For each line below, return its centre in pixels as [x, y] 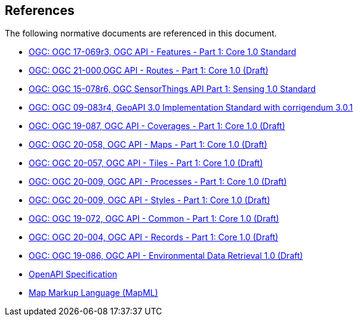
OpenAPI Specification [73, 274]
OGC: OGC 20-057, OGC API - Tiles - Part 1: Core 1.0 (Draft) [146, 163]
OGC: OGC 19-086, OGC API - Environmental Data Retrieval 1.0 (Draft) [166, 256]
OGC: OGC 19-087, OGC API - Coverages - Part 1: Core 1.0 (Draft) [157, 126]
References [40, 10]
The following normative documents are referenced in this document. [141, 33]
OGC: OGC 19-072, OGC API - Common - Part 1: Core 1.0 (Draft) [154, 219]
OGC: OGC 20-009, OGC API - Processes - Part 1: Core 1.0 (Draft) [158, 182]
